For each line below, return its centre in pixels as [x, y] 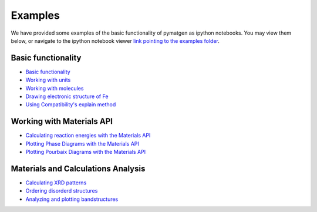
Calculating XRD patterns [56, 183]
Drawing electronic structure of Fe [67, 96]
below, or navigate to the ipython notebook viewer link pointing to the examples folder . [115, 41]
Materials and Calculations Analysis [78, 168]
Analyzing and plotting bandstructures [72, 199]
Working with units [48, 80]
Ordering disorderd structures [62, 191]
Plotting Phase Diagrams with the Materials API [82, 143]
